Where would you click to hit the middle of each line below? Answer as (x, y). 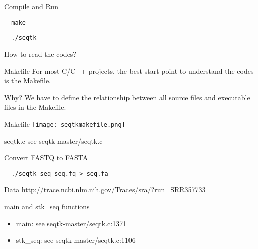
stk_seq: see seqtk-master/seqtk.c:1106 (76, 240)
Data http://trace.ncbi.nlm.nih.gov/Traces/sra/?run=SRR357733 (105, 190)
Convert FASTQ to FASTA (46, 158)
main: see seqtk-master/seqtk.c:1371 (71, 223)
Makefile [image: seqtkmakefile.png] (65, 123)
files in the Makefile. (35, 107)
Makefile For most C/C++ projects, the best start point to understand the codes (129, 70)
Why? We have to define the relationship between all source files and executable (127, 97)
